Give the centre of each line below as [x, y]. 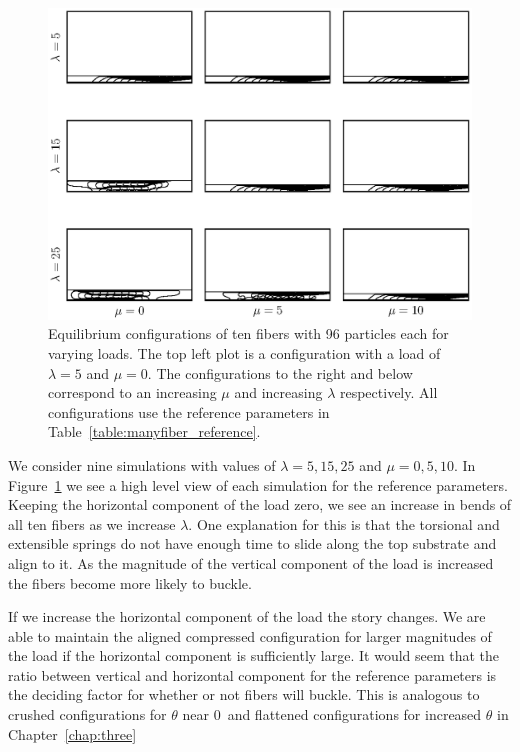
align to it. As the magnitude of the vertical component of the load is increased [251, 562]
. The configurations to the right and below [280, 372]
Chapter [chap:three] [72, 733]
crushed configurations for [87, 714]
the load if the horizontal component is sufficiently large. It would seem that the [254, 655]
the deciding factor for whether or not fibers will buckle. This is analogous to [244, 694]
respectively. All [388, 392]
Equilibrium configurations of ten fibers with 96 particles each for [248, 333]
